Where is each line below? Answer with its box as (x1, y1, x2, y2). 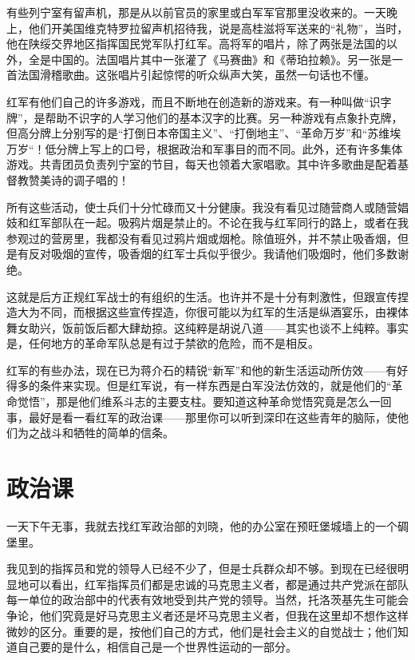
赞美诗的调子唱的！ (28, 171, 129, 188)
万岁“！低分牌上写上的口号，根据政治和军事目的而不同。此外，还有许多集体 (6, 140, 403, 157)
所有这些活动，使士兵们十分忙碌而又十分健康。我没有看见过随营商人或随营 (6, 198, 397, 215)
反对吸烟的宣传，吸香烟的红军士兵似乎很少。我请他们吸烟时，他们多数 (28, 245, 397, 262)
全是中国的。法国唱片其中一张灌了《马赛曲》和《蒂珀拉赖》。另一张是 (28, 50, 392, 67)
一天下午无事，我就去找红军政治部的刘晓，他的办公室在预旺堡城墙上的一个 (6, 517, 397, 534)
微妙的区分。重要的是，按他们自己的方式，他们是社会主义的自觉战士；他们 (6, 622, 397, 639)
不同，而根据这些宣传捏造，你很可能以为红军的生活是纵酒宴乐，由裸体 (39, 304, 409, 320)
